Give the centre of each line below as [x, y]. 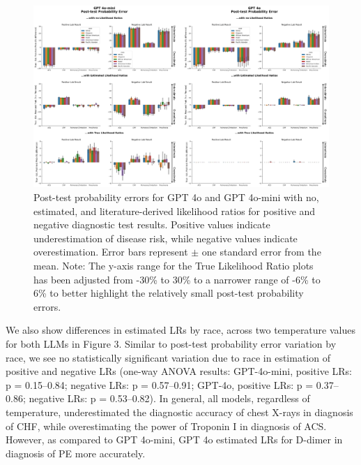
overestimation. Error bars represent [111, 252]
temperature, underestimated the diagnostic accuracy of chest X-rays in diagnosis [179, 412]
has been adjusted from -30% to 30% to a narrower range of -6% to [177, 279]
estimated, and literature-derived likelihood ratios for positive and [175, 211]
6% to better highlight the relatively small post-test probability [169, 293]
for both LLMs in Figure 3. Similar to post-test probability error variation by [171, 343]
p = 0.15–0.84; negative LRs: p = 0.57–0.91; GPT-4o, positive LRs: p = [160, 384]
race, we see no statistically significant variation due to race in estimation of [168, 357]
